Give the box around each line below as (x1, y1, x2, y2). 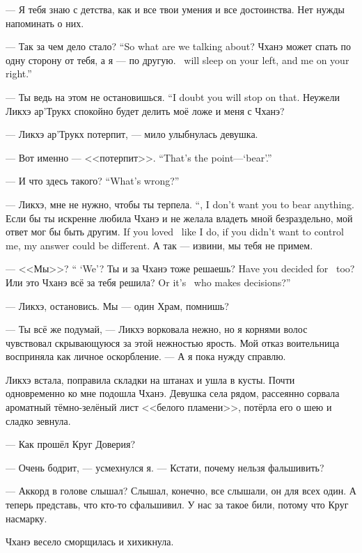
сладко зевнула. (6, 413, 71, 428)
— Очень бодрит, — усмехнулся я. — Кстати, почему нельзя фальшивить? (6, 460, 324, 474)
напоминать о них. (6, 15, 84, 30)
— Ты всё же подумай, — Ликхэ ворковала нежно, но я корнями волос (6, 322, 308, 336)
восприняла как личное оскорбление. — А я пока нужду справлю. (6, 349, 286, 364)
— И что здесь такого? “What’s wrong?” (6, 173, 180, 188)
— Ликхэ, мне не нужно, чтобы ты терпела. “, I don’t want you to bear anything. (6, 196, 354, 211)
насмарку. (6, 511, 47, 525)
